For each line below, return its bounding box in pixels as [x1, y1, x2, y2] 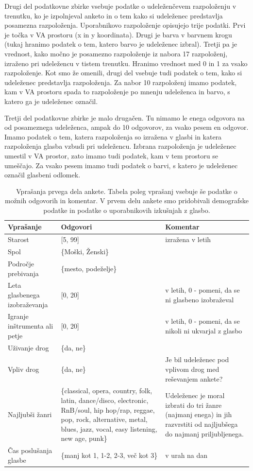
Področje [8, 259, 34, 268]
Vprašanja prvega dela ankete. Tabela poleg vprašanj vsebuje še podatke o [16, 186, 237, 196]
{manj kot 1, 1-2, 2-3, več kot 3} [61, 450, 158, 460]
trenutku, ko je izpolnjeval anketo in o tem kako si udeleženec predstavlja [4, 10, 223, 20]
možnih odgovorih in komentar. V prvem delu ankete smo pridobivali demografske [4, 195, 249, 206]
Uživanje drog [8, 342, 49, 352]
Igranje [8, 311, 29, 321]
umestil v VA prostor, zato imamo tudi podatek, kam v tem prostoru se [4, 150, 218, 160]
